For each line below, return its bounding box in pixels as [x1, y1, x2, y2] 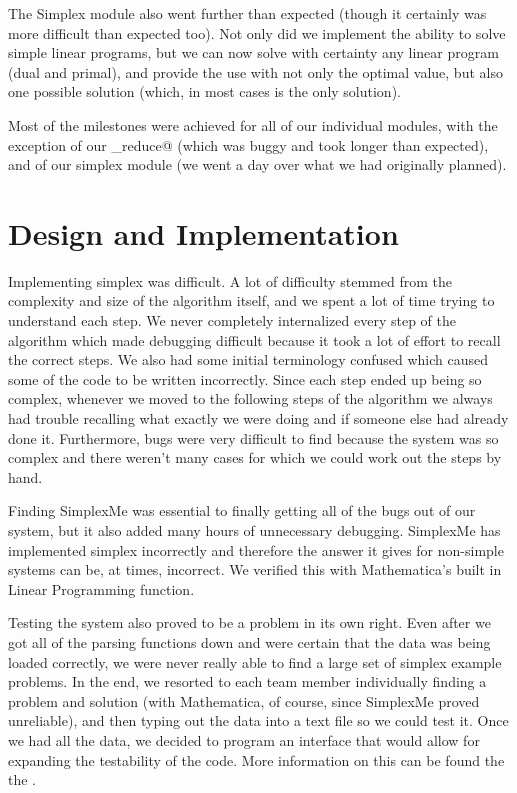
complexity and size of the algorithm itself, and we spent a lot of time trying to [8, 290, 495, 311]
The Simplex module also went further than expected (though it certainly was [8, 3, 487, 23]
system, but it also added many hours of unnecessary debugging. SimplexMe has [8, 520, 501, 540]
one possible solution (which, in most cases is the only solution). [8, 81, 401, 102]
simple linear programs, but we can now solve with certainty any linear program [8, 42, 499, 63]
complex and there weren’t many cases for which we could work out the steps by [8, 447, 502, 468]
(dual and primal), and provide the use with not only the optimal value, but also [8, 61, 503, 82]
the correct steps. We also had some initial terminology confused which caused [8, 349, 489, 370]
